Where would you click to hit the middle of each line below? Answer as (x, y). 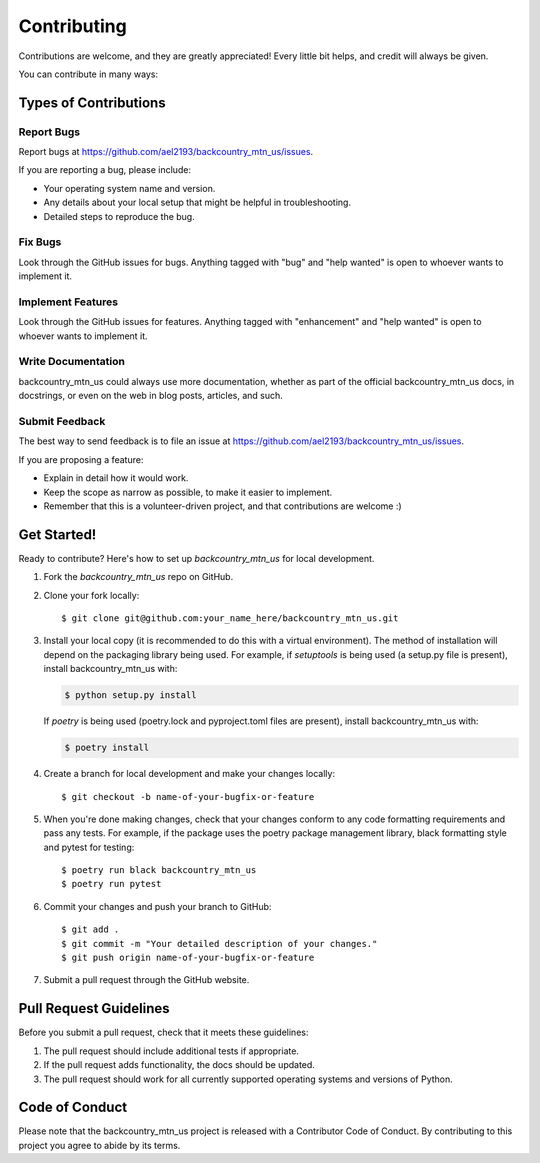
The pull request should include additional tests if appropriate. (171, 1051)
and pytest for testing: (89, 847)
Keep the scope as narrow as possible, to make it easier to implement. (188, 492)
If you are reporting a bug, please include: (105, 170)
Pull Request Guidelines (94, 1008)
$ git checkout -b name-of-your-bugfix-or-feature (188, 796)
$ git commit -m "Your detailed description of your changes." (219, 943)
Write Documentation (71, 362)
